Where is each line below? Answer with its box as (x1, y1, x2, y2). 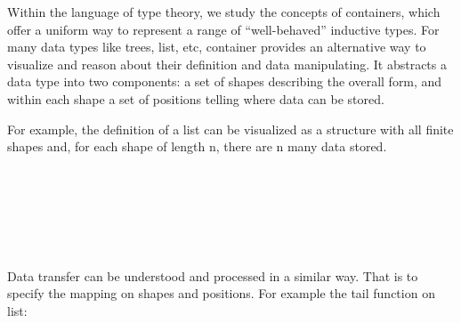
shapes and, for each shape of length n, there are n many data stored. (7, 137, 387, 156)
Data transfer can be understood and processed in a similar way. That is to (7, 266, 418, 285)
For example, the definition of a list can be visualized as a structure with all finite (7, 119, 454, 138)
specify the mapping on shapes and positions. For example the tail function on (7, 284, 435, 303)
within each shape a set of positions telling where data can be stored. (7, 89, 384, 108)
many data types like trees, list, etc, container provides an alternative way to (7, 37, 426, 56)
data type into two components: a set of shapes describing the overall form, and (7, 72, 442, 91)
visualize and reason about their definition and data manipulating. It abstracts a (7, 54, 447, 73)
